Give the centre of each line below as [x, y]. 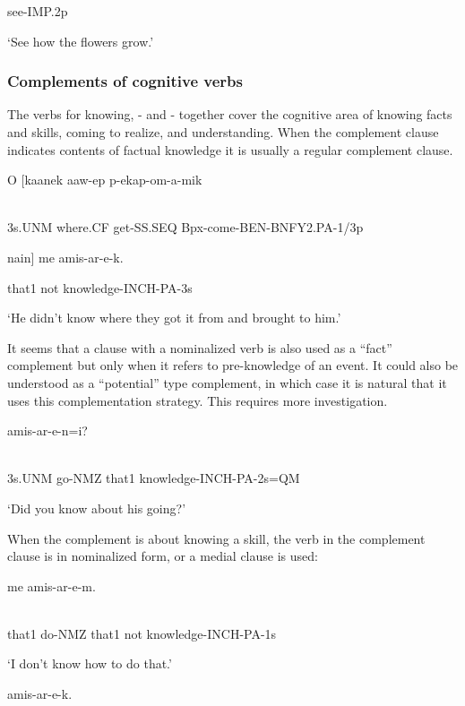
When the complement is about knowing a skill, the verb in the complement [216, 538]
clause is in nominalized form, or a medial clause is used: [163, 556]
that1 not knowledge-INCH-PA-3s [100, 287]
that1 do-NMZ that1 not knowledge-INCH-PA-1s [142, 633]
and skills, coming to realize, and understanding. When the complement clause [223, 132]
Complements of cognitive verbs [125, 81]
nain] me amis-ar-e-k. [65, 257]
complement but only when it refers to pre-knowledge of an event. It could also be [233, 365]
